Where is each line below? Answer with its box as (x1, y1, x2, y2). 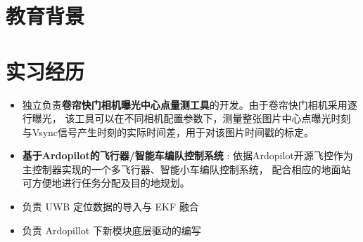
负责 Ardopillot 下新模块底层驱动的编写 (22, 222, 201, 237)
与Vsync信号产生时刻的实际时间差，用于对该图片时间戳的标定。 (22, 124, 314, 139)
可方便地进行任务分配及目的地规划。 (22, 175, 190, 190)
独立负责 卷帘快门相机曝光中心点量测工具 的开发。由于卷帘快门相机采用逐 (22, 97, 357, 112)
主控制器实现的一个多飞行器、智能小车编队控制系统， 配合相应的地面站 (22, 161, 351, 176)
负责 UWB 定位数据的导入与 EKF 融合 (22, 199, 199, 214)
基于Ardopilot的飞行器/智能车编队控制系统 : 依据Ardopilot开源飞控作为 (22, 148, 353, 163)
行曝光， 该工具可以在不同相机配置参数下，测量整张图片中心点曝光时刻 (22, 111, 351, 126)
